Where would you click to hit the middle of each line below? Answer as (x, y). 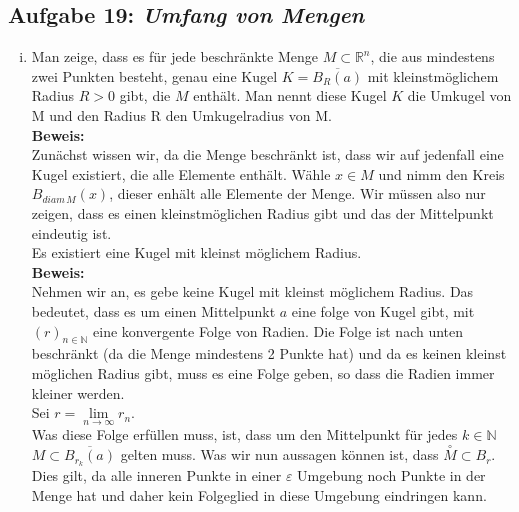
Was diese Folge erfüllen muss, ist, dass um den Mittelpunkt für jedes (244, 434)
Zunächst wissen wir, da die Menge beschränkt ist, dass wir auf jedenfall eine (267, 154)
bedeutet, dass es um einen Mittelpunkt (153, 310)
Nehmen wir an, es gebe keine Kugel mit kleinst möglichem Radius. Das (252, 291)
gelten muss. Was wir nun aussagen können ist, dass (279, 454)
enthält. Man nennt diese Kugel (290, 95)
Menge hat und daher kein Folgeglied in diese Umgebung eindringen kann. (259, 494)
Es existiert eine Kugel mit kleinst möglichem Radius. (196, 252)
